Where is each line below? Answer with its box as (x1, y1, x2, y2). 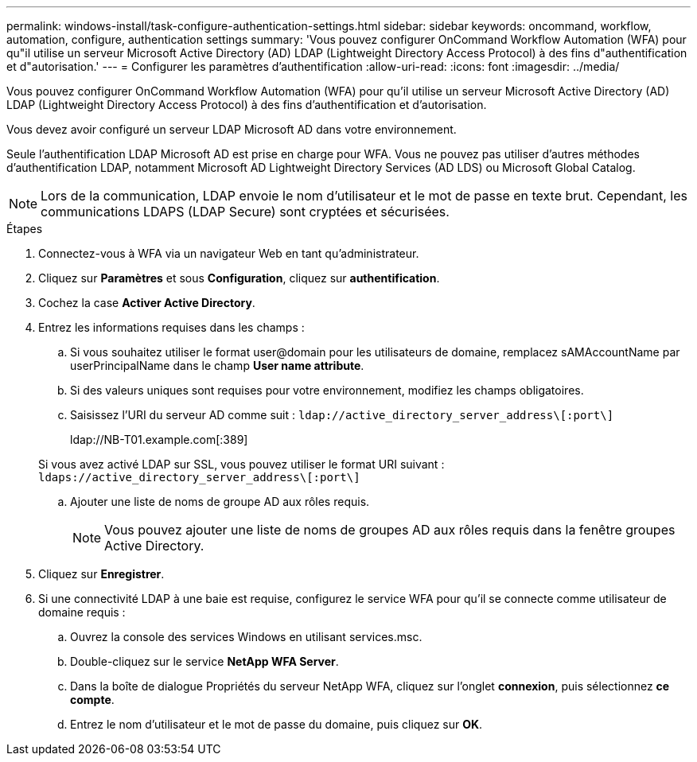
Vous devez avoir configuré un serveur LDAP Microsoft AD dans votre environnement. (6, 122, 457, 136)
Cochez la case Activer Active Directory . (38, 296, 255, 309)
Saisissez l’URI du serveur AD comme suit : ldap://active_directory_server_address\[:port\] (70, 408, 614, 422)
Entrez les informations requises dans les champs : (38, 321, 305, 334)
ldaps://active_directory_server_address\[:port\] (38, 471, 360, 484)
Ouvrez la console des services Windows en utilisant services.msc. (70, 630, 422, 643)
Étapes (6, 222, 43, 235)
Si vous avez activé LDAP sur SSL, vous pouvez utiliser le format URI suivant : (38, 457, 445, 471)
